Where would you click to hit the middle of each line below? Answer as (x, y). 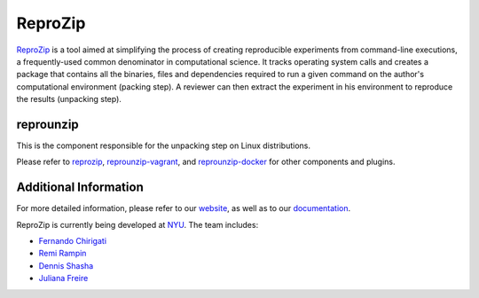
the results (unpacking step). (69, 99)
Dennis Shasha (66, 265)
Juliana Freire (63, 278)
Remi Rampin (63, 254)
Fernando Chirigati (72, 241)
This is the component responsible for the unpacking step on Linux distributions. (163, 145)
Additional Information (80, 188)
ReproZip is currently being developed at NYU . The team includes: (137, 224)
